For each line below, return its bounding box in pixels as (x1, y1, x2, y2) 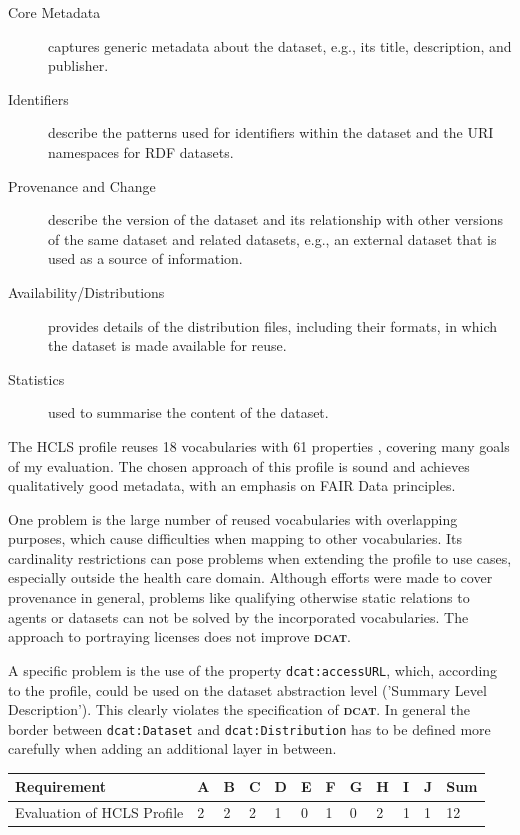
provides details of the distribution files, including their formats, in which (48, 315, 497, 336)
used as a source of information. (48, 248, 243, 269)
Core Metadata (8, 2, 101, 22)
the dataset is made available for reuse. (48, 335, 287, 356)
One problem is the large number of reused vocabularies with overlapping (8, 508, 458, 529)
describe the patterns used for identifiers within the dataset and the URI (48, 122, 494, 143)
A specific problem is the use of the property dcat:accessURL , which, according (8, 659, 498, 680)
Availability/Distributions (8, 281, 165, 302)
